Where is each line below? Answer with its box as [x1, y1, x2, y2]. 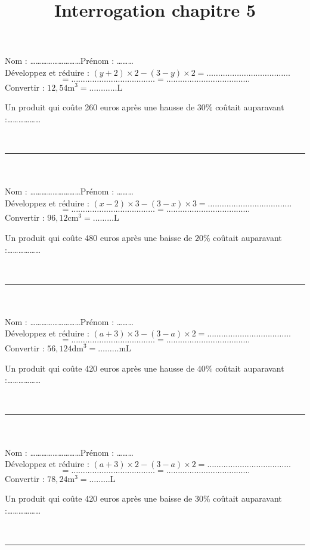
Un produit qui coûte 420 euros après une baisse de [5, 492, 193, 505]
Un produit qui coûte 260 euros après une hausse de [5, 101, 195, 113]
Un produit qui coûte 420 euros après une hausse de [5, 361, 195, 374]
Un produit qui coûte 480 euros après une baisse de [5, 231, 193, 243]
